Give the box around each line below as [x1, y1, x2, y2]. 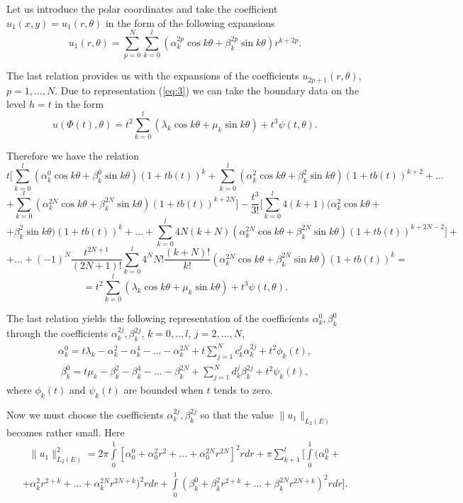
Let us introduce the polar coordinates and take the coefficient [6, 1, 278, 16]
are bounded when [123, 382, 203, 397]
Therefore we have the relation [6, 148, 140, 163]
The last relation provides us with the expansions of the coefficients [6, 68, 299, 83]
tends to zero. [213, 382, 273, 397]
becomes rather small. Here [6, 424, 125, 439]
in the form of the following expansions [105, 15, 275, 30]
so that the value [200, 407, 274, 421]
